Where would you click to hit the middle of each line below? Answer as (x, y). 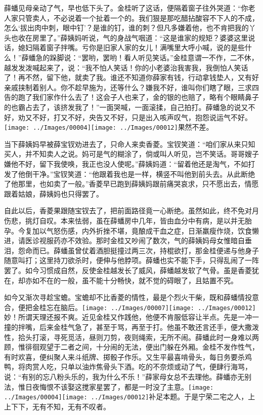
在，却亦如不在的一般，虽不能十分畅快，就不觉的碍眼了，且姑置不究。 (121, 280)
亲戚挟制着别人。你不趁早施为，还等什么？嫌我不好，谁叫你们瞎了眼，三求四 (131, 87)
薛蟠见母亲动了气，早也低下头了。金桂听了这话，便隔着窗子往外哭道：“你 (126, 8)
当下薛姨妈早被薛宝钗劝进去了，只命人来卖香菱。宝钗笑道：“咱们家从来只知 (130, 144)
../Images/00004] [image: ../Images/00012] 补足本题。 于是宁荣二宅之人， (126, 397)
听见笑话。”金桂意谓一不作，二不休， (198, 57)
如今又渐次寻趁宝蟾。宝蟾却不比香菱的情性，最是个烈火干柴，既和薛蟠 (121, 297)
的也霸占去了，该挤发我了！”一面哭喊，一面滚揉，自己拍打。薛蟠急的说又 (126, 107)
